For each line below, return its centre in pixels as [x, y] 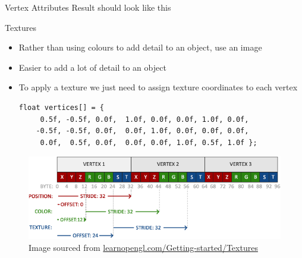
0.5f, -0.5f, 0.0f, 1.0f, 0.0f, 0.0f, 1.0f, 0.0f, [144, 119]
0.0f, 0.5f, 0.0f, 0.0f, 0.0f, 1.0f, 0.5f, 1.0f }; [149, 142]
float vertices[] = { [61, 107]
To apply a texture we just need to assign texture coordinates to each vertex [158, 87]
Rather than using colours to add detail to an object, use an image [140, 47]
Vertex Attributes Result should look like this [88, 7]
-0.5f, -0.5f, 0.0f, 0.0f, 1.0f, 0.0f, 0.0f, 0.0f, [142, 131]
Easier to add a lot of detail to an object [92, 67]
